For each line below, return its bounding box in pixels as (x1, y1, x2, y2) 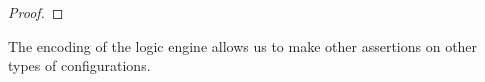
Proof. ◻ (8, 2, 64, 22)
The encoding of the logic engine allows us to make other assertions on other (8, 35, 478, 56)
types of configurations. (8, 55, 151, 76)
